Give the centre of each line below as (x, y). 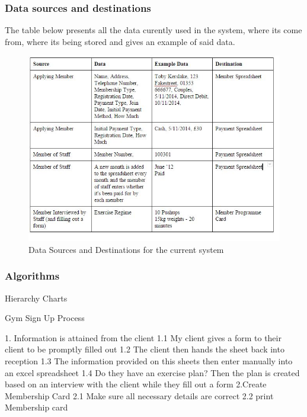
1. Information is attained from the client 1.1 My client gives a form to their (143, 337)
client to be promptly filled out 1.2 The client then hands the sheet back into (145, 349)
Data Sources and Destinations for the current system (126, 249)
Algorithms (32, 276)
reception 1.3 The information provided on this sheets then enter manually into (149, 361)
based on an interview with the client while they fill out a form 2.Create (136, 384)
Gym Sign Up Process (45, 318)
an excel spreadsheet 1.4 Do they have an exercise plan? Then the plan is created (152, 372)
